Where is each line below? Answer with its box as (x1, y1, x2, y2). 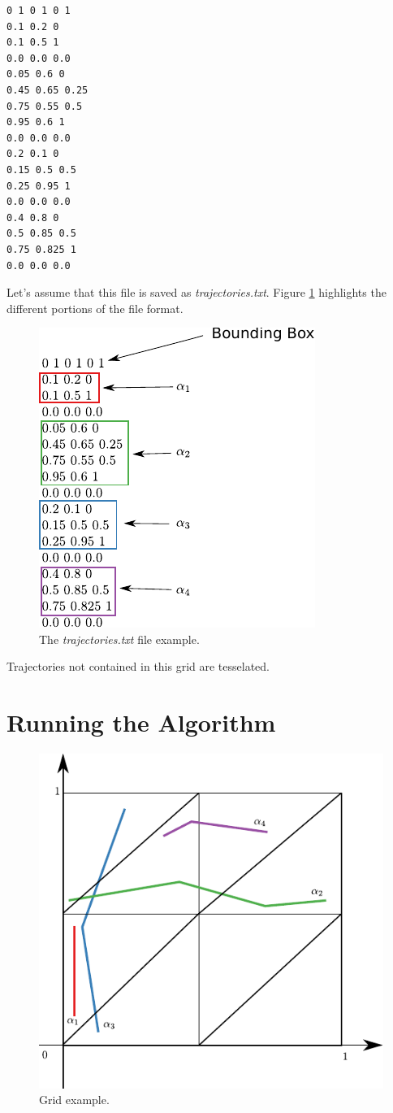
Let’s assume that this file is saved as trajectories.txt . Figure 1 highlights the (6, 284, 387, 301)
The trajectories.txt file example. (39, 630, 200, 647)
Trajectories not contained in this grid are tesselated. (6, 658, 270, 675)
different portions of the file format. (6, 299, 184, 316)
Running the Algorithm (6, 706, 276, 739)
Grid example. (39, 1091, 110, 1108)
